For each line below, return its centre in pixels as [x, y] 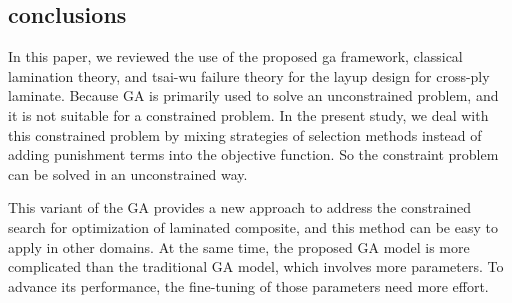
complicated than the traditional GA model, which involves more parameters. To [256, 266]
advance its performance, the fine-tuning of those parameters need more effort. [248, 285]
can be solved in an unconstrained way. [128, 173]
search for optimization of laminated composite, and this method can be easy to [253, 226]
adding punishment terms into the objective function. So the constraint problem [253, 154]
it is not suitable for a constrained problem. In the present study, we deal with [248, 114]
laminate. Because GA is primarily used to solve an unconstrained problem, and [253, 95]
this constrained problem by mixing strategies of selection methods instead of [245, 134]
